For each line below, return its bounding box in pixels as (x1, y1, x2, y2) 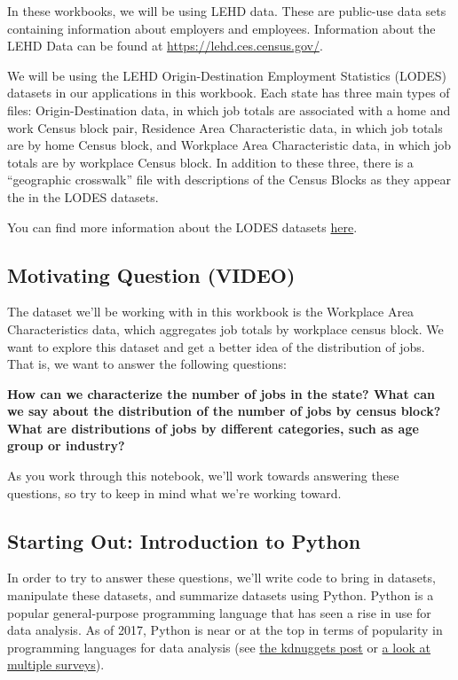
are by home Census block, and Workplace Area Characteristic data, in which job (7, 136, 452, 154)
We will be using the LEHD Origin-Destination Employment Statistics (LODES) (7, 66, 447, 84)
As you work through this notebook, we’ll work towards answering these (7, 466, 399, 485)
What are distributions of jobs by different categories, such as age (7, 418, 419, 437)
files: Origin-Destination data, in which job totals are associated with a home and (7, 100, 451, 119)
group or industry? (7, 436, 125, 455)
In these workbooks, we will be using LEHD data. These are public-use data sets (7, 2, 446, 20)
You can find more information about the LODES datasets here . (7, 217, 358, 236)
